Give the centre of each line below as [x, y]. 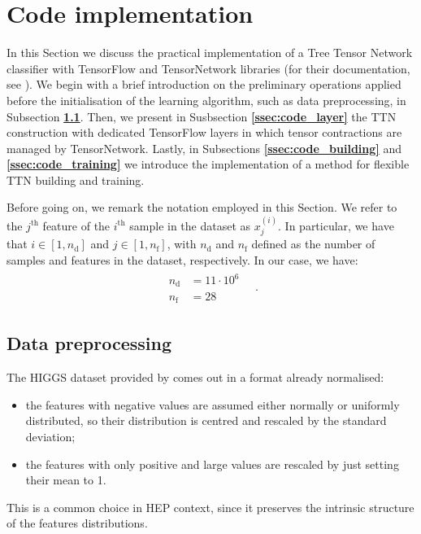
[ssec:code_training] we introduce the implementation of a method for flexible [208, 164]
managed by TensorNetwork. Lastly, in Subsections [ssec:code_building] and [204, 148]
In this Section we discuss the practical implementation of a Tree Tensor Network [210, 53]
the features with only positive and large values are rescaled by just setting [212, 464]
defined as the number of [313, 244]
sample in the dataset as [190, 225]
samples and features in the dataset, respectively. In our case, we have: [182, 259]
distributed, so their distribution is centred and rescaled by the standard [206, 420]
